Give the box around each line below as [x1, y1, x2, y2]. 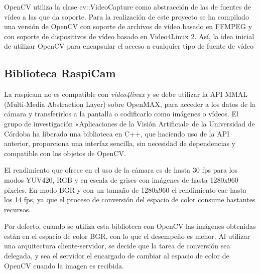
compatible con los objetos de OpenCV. [4, 148, 126, 158]
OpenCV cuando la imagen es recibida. [4, 260, 124, 270]
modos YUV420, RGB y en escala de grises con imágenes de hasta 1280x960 [4, 174, 238, 185]
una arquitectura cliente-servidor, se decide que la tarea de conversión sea [4, 240, 230, 251]
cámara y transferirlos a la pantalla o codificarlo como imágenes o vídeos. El [4, 108, 238, 119]
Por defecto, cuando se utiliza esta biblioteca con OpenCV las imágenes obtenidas [4, 221, 256, 231]
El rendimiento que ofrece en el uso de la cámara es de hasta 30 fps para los [4, 165, 238, 175]
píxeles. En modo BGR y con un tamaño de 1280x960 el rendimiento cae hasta [4, 184, 247, 195]
